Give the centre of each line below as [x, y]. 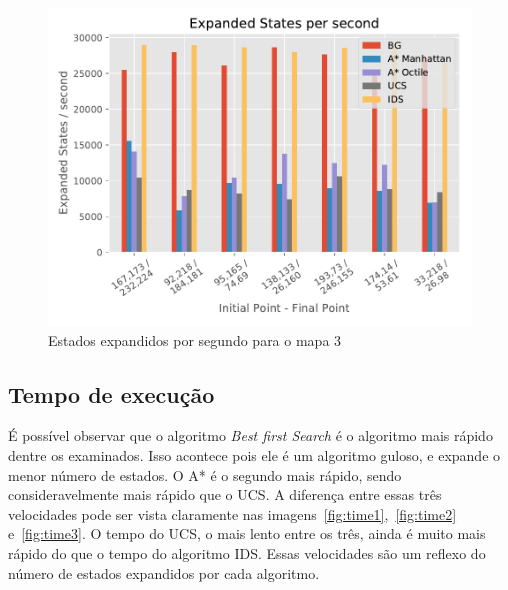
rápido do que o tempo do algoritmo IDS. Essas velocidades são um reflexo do [247, 552]
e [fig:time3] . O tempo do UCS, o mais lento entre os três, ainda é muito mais [247, 533]
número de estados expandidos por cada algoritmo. [164, 572]
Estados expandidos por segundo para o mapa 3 [195, 339]
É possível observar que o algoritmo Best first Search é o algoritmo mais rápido [250, 435]
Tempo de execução [111, 393]
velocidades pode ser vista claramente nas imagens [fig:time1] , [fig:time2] [232, 513]
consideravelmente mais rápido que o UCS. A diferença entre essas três [225, 494]
